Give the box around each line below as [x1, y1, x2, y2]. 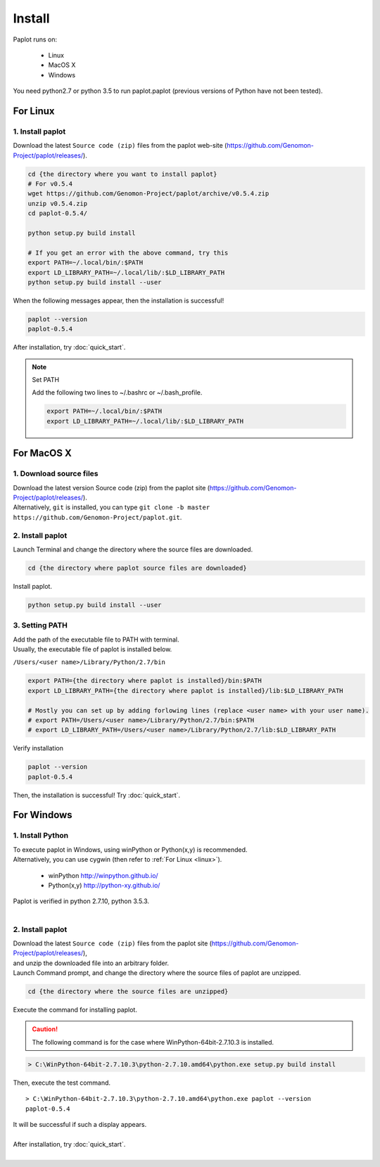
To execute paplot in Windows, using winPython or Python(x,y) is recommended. [13, 845, 248, 854]
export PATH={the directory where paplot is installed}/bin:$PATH [27, 677, 262, 685]
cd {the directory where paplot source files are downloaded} [27, 563, 247, 572]
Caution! [32, 1025, 58, 1033]
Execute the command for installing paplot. [13, 1006, 137, 1014]
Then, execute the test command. [13, 1078, 111, 1087]
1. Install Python [13, 831, 69, 841]
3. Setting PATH [13, 620, 68, 630]
